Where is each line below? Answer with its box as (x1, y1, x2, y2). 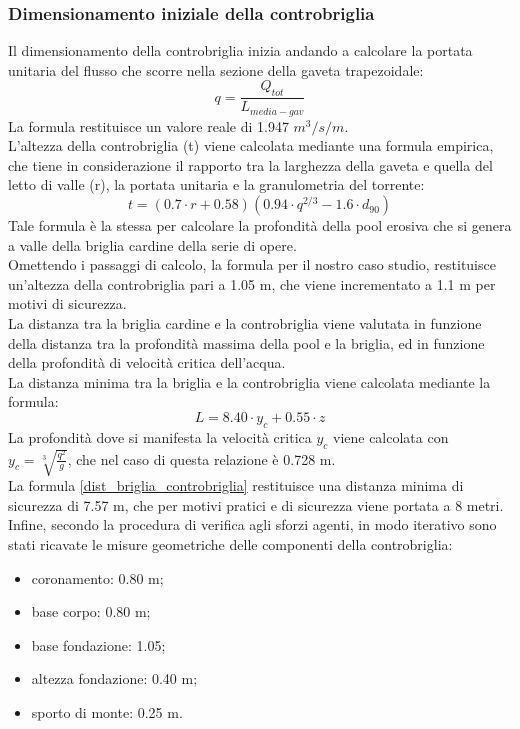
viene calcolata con (332, 426, 449, 447)
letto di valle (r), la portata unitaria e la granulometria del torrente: (8, 174, 425, 195)
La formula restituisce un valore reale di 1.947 (8, 115, 289, 136)
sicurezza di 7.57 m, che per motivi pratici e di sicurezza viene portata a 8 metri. (8, 494, 504, 515)
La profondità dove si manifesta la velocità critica (8, 426, 312, 447)
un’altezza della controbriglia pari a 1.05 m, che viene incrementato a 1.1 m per (8, 273, 496, 294)
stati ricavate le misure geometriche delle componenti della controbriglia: (8, 533, 453, 554)
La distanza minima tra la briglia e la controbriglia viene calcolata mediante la (8, 371, 491, 392)
